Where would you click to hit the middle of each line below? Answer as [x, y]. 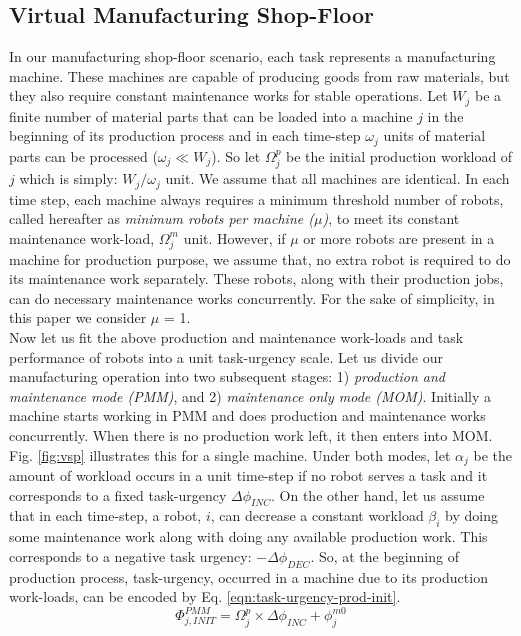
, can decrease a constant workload [317, 515]
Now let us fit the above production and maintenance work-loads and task [236, 337]
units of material [434, 135]
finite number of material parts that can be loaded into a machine [211, 115]
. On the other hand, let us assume [378, 494]
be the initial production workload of [399, 155]
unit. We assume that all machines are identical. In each [337, 178]
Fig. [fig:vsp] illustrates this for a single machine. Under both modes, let [230, 454]
